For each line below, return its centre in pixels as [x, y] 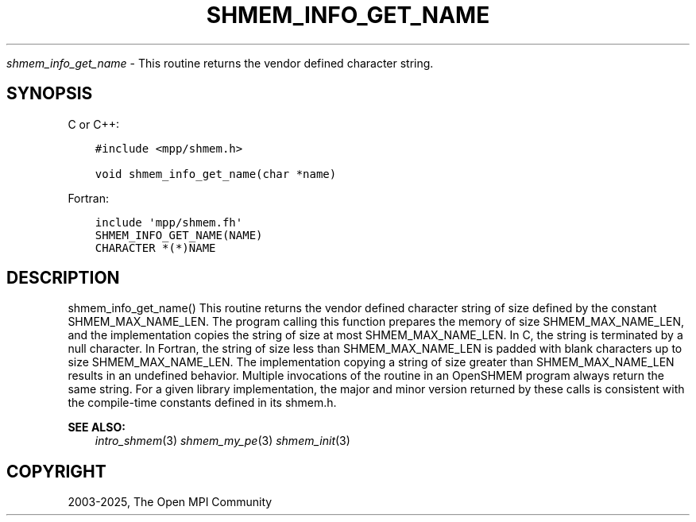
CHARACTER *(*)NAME [155, 247]
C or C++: [93, 124]
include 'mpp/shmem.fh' [169, 222]
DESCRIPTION [63, 278]
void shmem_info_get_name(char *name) [216, 174]
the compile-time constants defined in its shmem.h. [202, 403]
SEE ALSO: [97, 427]
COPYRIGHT [56, 471]
